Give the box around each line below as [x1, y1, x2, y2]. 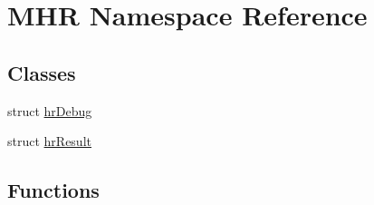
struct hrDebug [7, 101, 92, 120]
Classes [7, 58, 76, 86]
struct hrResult [7, 132, 91, 151]
